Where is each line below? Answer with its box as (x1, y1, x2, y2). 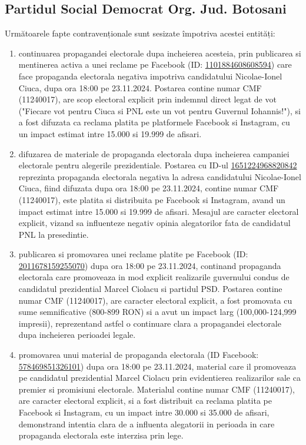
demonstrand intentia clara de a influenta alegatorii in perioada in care (18, 417, 275, 430)
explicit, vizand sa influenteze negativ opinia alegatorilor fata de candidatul (18, 217, 291, 229)
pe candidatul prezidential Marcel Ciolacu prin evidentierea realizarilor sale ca (18, 371, 301, 384)
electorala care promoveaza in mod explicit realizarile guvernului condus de (18, 271, 290, 283)
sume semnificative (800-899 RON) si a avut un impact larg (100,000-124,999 (18, 305, 297, 318)
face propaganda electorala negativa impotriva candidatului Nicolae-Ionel (18, 69, 282, 82)
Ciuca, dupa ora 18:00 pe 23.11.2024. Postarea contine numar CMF (18, 81, 262, 94)
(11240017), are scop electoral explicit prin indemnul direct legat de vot (18, 93, 277, 105)
